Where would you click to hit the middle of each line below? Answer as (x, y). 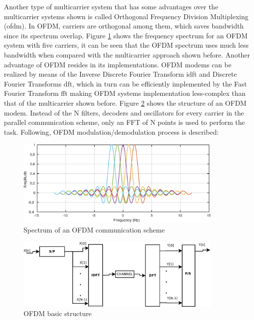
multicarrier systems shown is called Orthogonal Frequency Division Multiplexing (126, 16)
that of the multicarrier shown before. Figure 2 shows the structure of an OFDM (125, 102)
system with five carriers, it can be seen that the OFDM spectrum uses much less (126, 45)
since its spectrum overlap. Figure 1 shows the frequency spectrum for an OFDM (126, 35)
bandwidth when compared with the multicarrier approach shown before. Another (127, 54)
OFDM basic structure (58, 313)
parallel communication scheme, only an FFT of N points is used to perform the (125, 122)
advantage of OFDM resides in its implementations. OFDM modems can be (118, 64)
